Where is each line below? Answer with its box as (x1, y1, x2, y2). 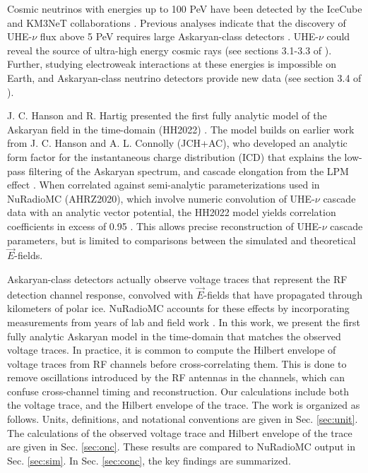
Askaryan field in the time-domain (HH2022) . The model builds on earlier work (7, 121, 355, 136)
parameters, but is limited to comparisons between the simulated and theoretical (7, 232, 356, 247)
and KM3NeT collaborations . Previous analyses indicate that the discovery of (7, 15, 346, 30)
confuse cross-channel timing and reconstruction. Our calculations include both (7, 383, 349, 398)
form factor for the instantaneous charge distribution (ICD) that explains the (7, 149, 341, 164)
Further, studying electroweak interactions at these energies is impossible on (7, 56, 337, 71)
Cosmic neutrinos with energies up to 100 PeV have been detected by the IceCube (7, 1, 362, 16)
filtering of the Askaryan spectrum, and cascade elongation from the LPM (28, 163, 349, 178)
